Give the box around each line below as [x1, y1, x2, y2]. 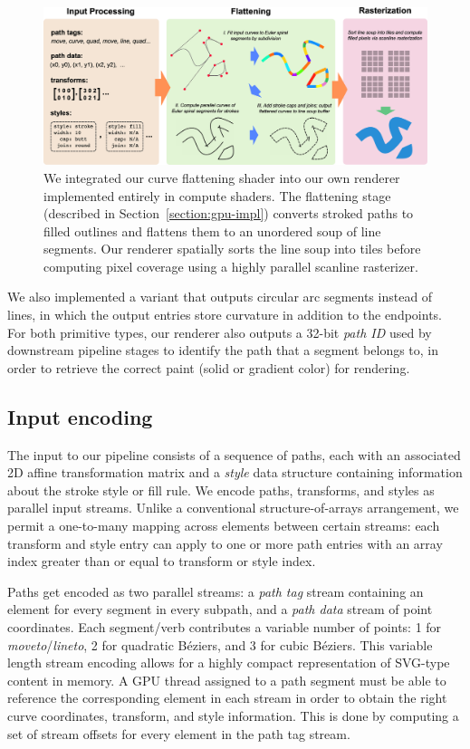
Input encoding [7, 402, 153, 430]
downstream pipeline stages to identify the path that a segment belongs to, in [7, 341, 439, 360]
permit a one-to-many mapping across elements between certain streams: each [7, 516, 440, 535]
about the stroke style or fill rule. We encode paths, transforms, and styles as [7, 480, 435, 499]
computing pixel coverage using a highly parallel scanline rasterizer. [43, 256, 418, 275]
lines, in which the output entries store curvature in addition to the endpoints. [7, 305, 443, 324]
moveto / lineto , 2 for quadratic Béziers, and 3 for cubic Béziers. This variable [7, 635, 433, 654]
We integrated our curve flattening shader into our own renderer [43, 168, 400, 187]
